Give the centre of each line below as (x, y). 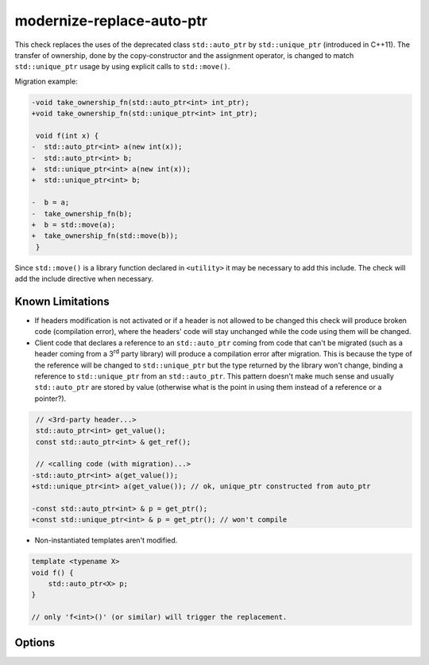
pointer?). (50, 399)
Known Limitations (62, 301)
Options (35, 642)
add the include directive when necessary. (84, 279)
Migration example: (46, 81)
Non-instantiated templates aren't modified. (106, 540)
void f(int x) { (68, 136)
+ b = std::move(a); (73, 225)
